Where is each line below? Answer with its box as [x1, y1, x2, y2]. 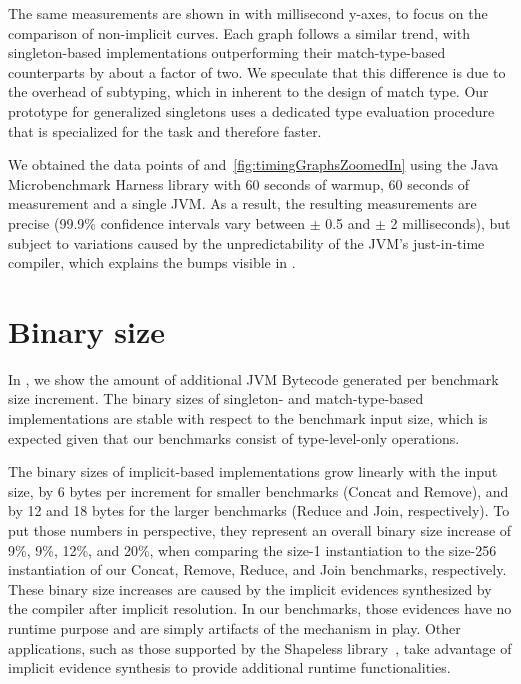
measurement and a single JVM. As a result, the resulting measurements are [8, 193, 477, 214]
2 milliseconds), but [390, 212, 511, 233]
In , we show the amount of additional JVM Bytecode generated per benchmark [8, 368, 499, 389]
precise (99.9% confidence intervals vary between [8, 212, 305, 233]
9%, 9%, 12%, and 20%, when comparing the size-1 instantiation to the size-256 [8, 539, 497, 560]
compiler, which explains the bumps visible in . [8, 252, 296, 273]
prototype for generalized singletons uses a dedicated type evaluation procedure [8, 100, 495, 121]
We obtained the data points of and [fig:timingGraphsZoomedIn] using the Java [8, 154, 499, 175]
